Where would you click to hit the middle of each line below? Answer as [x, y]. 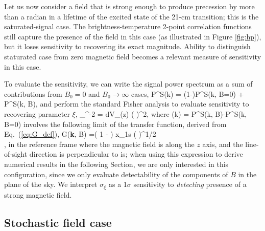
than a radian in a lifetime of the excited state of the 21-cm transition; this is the [131, 16]
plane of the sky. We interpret [51, 184]
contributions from [33, 93]
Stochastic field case [58, 222]
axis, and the [223, 144]
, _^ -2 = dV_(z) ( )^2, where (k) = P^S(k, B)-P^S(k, [161, 113]
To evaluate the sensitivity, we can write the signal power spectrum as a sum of [128, 84]
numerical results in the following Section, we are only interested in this [116, 164]
